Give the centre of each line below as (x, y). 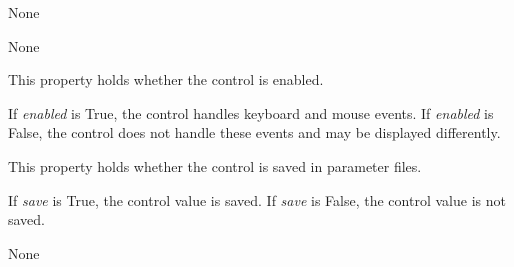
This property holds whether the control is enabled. (166, 79)
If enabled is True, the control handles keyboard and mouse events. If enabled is (251, 112)
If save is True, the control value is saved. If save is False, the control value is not (257, 199)
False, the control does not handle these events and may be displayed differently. (254, 132)
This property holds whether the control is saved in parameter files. (215, 165)
